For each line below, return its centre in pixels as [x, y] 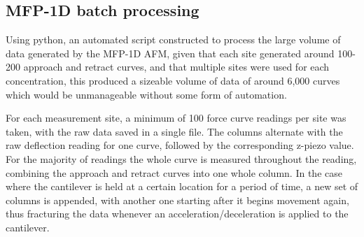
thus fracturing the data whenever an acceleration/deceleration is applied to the [177, 214]
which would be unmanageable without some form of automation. [146, 94]
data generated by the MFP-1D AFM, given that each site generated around [170, 53]
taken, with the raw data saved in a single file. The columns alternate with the [174, 131]
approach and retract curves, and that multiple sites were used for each [176, 67]
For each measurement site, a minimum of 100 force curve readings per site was [176, 118]
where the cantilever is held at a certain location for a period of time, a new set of [182, 186]
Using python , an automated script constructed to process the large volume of [173, 39]
